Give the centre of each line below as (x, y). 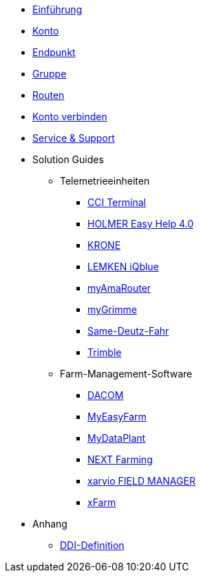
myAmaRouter (119, 288)
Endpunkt (54, 52)
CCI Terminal (117, 202)
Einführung (57, 9)
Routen (49, 95)
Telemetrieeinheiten (105, 181)
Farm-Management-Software (126, 374)
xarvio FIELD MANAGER (141, 481)
